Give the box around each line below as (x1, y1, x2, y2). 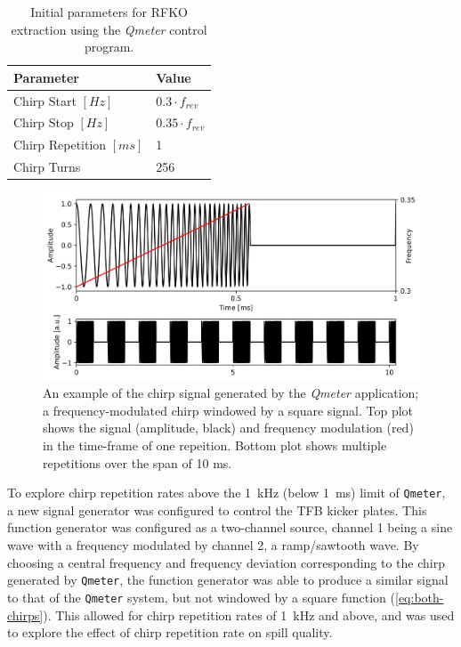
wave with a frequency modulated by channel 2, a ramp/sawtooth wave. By (7, 536, 419, 554)
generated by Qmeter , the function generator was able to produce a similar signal (7, 570, 449, 589)
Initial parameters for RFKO (30, 3, 188, 20)
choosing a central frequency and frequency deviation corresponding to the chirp (7, 553, 445, 571)
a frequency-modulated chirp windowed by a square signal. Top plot (43, 400, 414, 419)
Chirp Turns (13, 158, 81, 176)
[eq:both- (395, 587, 444, 606)
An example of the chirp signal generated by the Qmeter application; (43, 384, 419, 402)
